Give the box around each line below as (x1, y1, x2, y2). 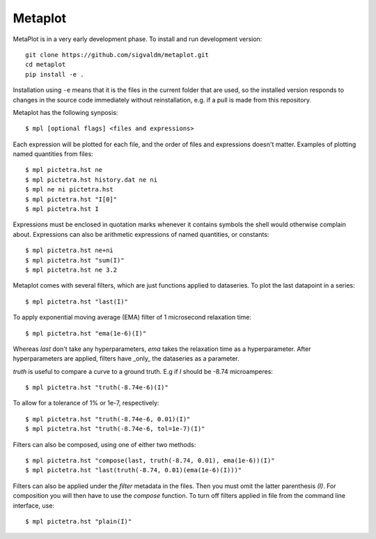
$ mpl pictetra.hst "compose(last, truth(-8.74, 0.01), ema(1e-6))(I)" (25, 457, 275, 464)
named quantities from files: (13, 150, 93, 158)
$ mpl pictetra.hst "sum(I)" (25, 256, 125, 264)
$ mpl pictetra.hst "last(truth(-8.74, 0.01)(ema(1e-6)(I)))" (25, 467, 242, 474)
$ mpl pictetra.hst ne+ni (25, 247, 114, 254)
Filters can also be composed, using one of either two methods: (13, 440, 196, 448)
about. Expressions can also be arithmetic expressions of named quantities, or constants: (13, 230, 269, 238)
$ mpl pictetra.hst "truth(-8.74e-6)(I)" (25, 384, 169, 391)
